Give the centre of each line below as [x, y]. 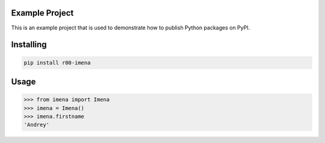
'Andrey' [37, 125]
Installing [29, 45]
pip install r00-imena [57, 62]
